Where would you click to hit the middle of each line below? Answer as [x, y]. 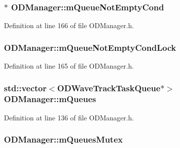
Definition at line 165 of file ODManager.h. [69, 66]
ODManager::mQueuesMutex [63, 139]
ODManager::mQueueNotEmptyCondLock [90, 47]
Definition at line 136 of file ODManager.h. [69, 117]
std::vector [25, 88]
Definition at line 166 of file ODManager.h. [69, 25]
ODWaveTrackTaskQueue [109, 88]
